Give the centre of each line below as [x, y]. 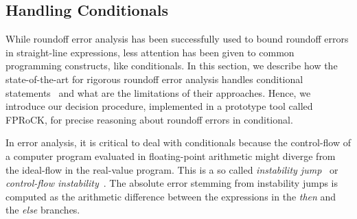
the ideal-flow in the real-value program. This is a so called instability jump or [172, 169]
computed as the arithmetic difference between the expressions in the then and [171, 196]
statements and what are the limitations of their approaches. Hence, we [158, 92]
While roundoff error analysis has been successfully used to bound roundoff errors [177, 39]
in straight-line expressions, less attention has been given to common [150, 52]
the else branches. [43, 210]
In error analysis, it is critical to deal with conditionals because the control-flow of [178, 142]
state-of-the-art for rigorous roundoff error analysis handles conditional [154, 79]
